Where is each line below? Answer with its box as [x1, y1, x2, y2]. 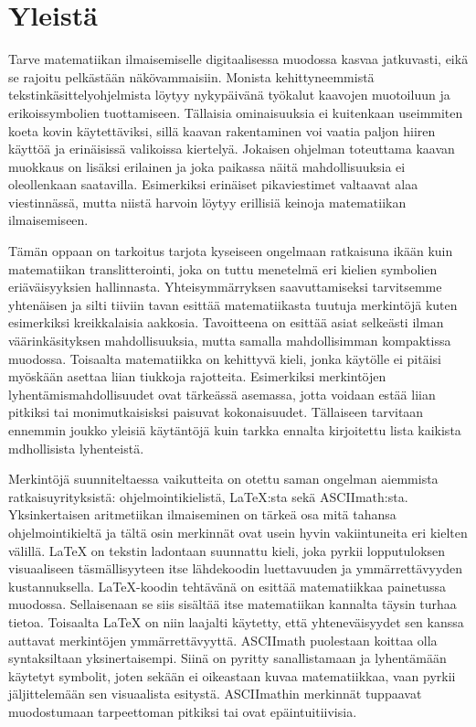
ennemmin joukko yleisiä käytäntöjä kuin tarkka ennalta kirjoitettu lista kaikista [8, 421, 461, 439]
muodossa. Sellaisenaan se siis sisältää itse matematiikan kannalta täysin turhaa [8, 594, 457, 614]
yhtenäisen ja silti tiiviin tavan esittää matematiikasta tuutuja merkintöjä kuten [8, 294, 458, 314]
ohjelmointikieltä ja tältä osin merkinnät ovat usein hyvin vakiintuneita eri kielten [8, 522, 468, 541]
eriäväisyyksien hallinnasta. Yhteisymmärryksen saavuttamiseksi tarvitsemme [8, 277, 442, 296]
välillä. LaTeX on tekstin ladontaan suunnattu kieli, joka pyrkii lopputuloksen [8, 540, 446, 560]
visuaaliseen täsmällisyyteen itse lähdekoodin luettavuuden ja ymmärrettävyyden [8, 559, 463, 578]
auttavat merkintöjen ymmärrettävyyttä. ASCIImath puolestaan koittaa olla [8, 630, 438, 649]
